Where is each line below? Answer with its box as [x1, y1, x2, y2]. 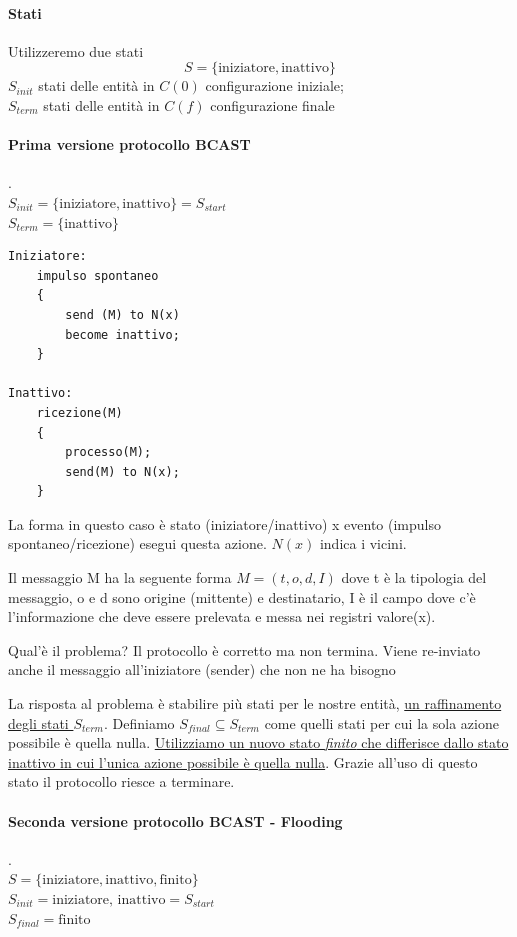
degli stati [8, 712, 69, 733]
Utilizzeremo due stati [8, 40, 144, 61]
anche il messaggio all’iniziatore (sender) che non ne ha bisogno [8, 659, 396, 680]
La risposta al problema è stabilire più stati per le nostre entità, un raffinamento [8, 693, 502, 714]
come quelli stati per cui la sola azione [264, 712, 499, 733]
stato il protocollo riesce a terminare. [8, 771, 235, 792]
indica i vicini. [319, 533, 407, 554]
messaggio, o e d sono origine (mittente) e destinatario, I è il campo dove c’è [8, 586, 476, 607]
